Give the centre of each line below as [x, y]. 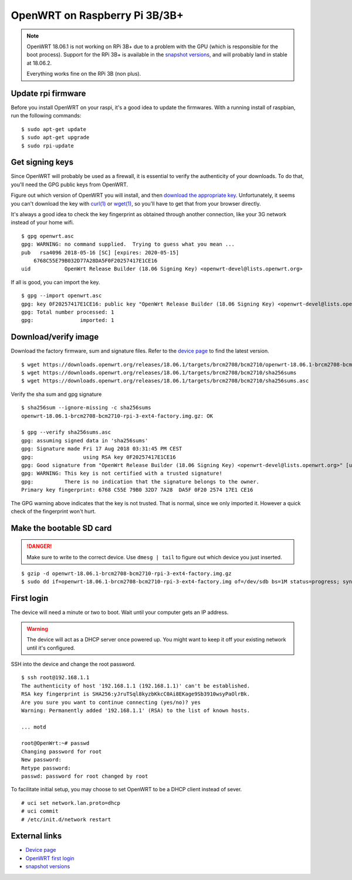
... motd [34, 727]
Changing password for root [62, 751]
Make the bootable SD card [61, 528]
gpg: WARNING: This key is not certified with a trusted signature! [122, 473]
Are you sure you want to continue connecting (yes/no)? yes [111, 702]
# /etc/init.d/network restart [66, 819]
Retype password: [46, 768]
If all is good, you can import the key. [55, 282]
